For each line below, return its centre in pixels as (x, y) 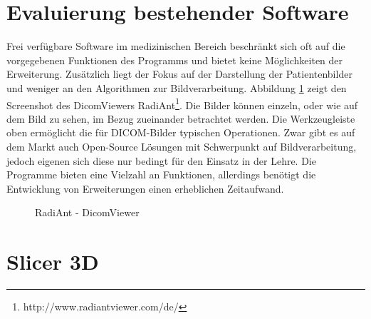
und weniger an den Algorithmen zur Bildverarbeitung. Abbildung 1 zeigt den (177, 87)
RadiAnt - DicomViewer (87, 212)
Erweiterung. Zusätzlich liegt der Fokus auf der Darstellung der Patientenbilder (179, 74)
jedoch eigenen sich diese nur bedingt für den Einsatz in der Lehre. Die (161, 160)
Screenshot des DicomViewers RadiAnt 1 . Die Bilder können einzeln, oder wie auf (182, 103)
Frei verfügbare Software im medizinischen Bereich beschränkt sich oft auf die (176, 46)
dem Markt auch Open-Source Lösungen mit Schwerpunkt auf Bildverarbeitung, (182, 146)
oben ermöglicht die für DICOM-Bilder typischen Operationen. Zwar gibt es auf (181, 132)
